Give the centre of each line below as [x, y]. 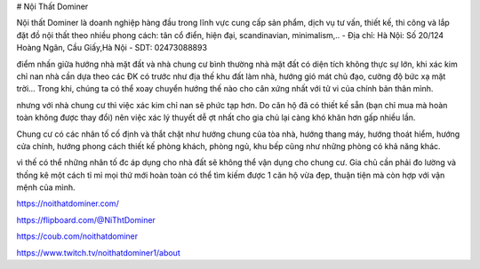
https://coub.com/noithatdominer [77, 236]
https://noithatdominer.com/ [68, 203]
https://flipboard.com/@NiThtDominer [86, 220]
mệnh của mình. [46, 187]
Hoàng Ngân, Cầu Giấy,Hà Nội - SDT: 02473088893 [112, 48]
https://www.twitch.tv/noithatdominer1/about [99, 252]
